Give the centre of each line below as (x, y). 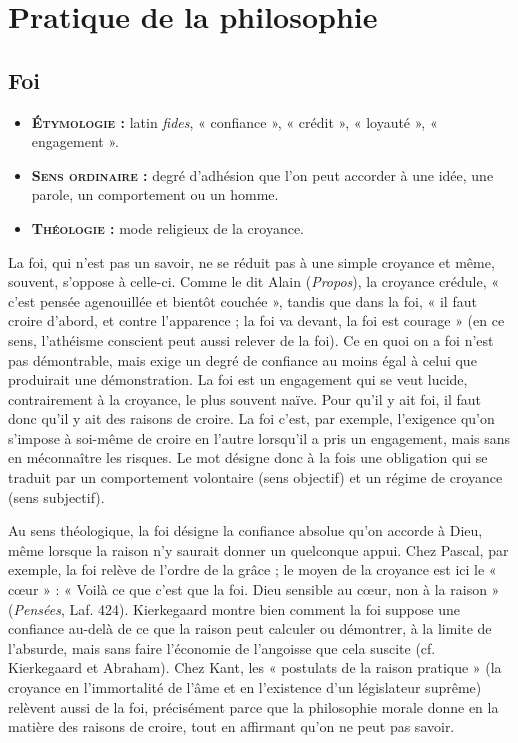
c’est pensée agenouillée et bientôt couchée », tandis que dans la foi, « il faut (242, 300)
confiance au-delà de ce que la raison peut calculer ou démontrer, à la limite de (250, 628)
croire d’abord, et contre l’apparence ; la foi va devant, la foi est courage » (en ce (256, 320)
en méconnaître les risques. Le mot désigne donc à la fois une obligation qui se (248, 457)
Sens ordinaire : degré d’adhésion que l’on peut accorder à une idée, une (262, 174)
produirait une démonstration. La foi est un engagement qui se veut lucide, (238, 379)
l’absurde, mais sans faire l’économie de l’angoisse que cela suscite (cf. (222, 647)
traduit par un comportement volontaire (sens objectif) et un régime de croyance (255, 477)
